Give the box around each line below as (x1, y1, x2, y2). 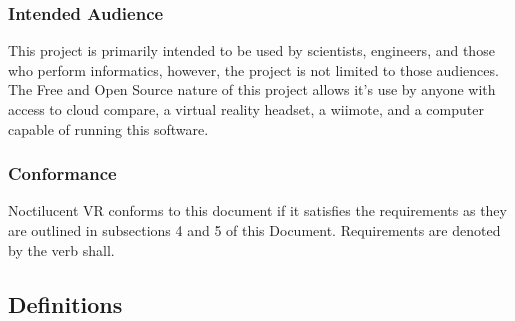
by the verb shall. (8, 239, 115, 260)
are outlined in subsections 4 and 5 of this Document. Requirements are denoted (8, 220, 501, 240)
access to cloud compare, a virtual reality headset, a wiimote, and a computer (8, 99, 484, 119)
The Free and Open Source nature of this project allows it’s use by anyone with (8, 79, 496, 100)
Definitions (8, 288, 123, 319)
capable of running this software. (8, 118, 209, 139)
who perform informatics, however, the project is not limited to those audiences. (8, 59, 499, 80)
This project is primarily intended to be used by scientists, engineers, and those (8, 40, 495, 61)
